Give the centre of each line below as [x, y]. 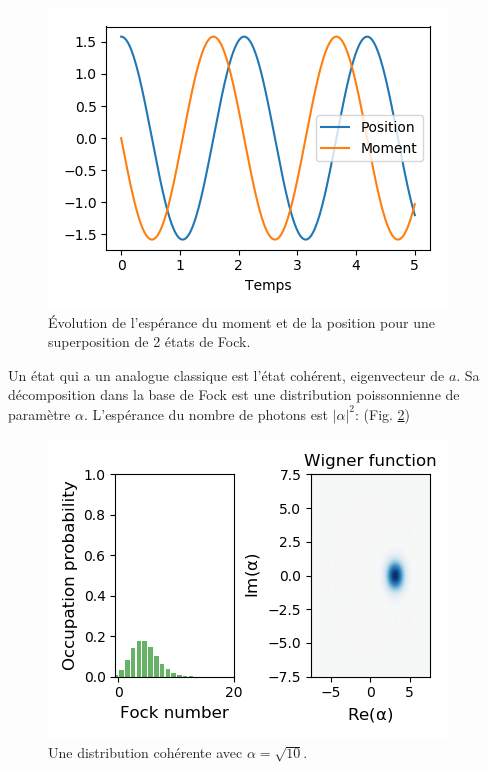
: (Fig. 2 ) [382, 413]
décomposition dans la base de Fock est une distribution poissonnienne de [234, 394]
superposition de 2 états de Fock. [149, 341]
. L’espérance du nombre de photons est [205, 413]
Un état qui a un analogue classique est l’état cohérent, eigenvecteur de [226, 374]
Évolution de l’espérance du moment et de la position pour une [242, 321]
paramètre [39, 413]
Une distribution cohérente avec [145, 752]
